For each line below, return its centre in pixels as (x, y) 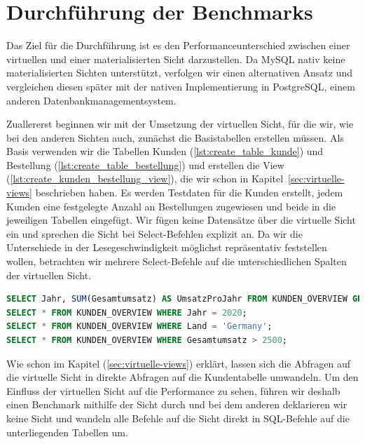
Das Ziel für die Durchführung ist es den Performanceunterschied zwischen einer (178, 45)
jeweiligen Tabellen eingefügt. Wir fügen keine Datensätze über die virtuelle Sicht (181, 220)
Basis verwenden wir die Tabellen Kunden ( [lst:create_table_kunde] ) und (165, 151)
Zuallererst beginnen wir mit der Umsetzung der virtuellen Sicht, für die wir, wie (180, 124)
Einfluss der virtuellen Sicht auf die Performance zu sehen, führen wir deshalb (173, 390)
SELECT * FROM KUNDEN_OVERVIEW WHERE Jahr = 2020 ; (127, 312)
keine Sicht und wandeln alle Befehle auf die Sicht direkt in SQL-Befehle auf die (178, 418)
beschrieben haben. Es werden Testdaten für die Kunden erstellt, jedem (189, 193)
